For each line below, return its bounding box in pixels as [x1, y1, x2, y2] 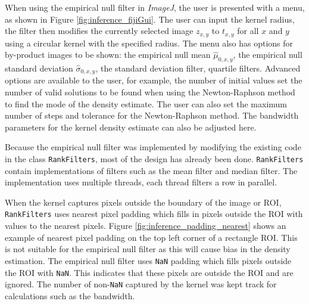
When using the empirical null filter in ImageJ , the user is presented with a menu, [5, 1, 305, 13]
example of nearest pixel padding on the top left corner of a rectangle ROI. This [5, 231, 298, 243]
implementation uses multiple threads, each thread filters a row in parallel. [5, 176, 277, 188]
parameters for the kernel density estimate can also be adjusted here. [5, 120, 257, 133]
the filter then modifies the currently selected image [5, 24, 193, 37]
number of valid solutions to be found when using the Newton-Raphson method [5, 86, 295, 98]
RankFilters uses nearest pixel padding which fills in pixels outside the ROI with [5, 207, 303, 220]
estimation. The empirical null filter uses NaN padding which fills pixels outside [5, 254, 292, 266]
